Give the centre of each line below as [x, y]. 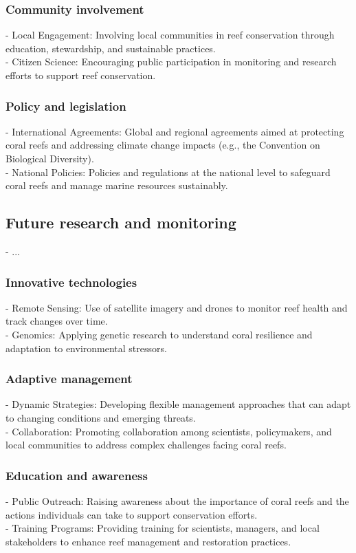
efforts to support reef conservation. [81, 75]
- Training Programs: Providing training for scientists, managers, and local [163, 528]
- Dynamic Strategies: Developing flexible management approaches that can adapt [178, 404]
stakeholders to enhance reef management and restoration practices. [148, 541]
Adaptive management [69, 379]
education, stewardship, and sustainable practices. [111, 48]
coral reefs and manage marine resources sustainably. [117, 185]
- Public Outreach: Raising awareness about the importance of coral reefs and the [177, 500]
